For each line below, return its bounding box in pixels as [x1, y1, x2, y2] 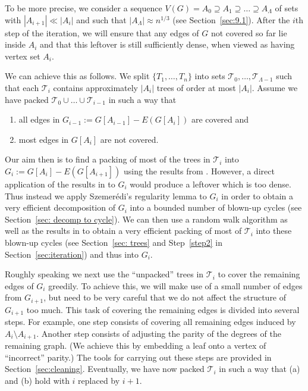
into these [256, 224, 292, 237]
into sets [194, 70, 225, 82]
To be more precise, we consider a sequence [5, 2, 162, 14]
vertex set [5, 49, 40, 62]
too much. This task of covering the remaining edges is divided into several [26, 303, 300, 315]
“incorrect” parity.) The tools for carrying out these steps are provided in [5, 351, 272, 363]
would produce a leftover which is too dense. [130, 177, 291, 190]
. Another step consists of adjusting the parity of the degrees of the [36, 327, 281, 339]
